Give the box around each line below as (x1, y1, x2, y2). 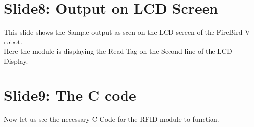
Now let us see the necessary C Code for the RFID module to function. (4, 113, 219, 124)
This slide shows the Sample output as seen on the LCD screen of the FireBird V (4, 27, 250, 37)
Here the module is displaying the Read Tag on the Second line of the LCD (4, 46, 232, 56)
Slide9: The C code (4, 85, 136, 105)
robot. (4, 36, 23, 46)
